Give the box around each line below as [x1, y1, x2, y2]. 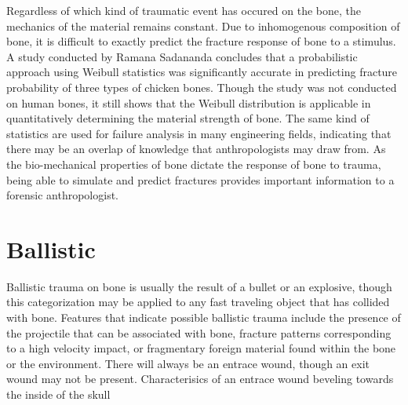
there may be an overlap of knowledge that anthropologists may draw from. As [6, 140, 386, 157]
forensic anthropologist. [6, 187, 118, 203]
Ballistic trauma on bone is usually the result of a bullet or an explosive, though [6, 278, 392, 294]
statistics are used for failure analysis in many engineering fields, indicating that [6, 125, 392, 141]
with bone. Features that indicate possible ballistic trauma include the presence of [6, 309, 401, 326]
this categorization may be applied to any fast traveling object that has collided [6, 294, 390, 310]
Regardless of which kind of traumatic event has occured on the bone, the [6, 2, 362, 18]
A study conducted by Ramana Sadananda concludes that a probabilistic [6, 48, 358, 64]
